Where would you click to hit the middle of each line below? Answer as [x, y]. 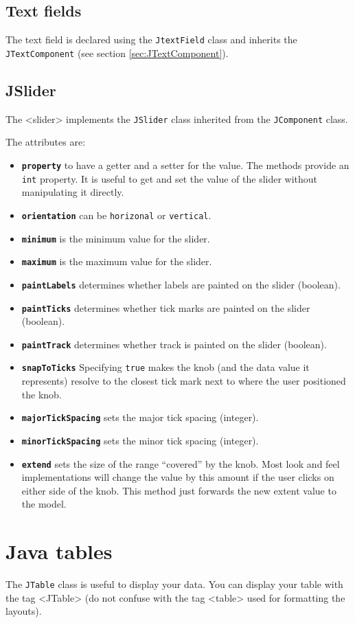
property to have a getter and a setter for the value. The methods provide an [185, 165]
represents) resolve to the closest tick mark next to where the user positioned [184, 381]
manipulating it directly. [73, 192]
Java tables [59, 551]
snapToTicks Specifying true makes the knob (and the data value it [165, 367]
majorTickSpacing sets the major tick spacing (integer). [140, 417]
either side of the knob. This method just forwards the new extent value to [179, 490]
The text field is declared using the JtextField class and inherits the [151, 39]
